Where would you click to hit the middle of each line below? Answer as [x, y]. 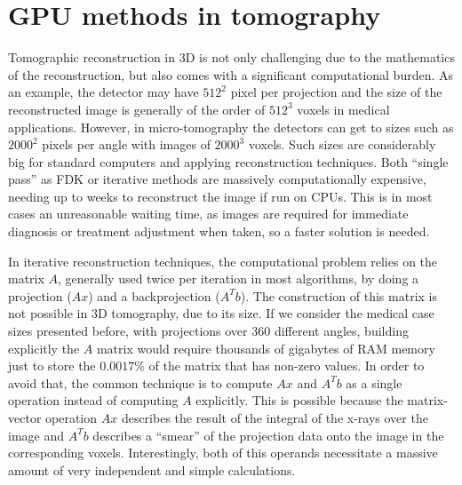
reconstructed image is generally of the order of [137, 109]
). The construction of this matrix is [339, 295]
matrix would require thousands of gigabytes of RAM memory [266, 348]
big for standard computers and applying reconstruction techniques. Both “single [228, 161]
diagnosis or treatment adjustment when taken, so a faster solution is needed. [219, 231]
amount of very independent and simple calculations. [152, 469]
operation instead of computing [93, 400]
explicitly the [44, 348]
